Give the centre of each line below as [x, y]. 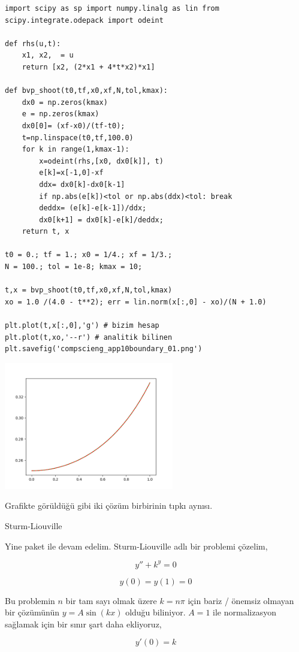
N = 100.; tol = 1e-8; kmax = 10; [74, 267]
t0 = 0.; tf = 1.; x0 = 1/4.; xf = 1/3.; [89, 255]
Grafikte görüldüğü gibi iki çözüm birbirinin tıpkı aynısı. [109, 505]
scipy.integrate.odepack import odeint [84, 20]
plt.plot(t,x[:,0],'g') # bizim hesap [82, 326]
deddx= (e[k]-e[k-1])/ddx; [93, 208]
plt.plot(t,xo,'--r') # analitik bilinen [89, 337]
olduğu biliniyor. [155, 612]
